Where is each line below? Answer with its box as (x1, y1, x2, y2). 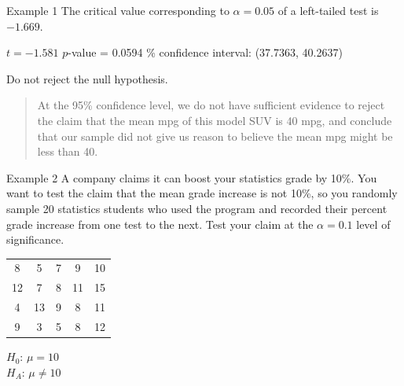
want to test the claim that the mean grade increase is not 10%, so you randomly (6, 185, 398, 201)
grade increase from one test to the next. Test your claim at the (6, 215, 314, 232)
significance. (6, 231, 64, 248)
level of (356, 215, 391, 232)
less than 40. (37, 143, 98, 160)
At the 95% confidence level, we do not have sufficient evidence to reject (37, 97, 385, 113)
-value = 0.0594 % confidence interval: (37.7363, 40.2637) (68, 44, 343, 61)
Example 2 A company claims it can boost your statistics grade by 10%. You (6, 169, 377, 186)
